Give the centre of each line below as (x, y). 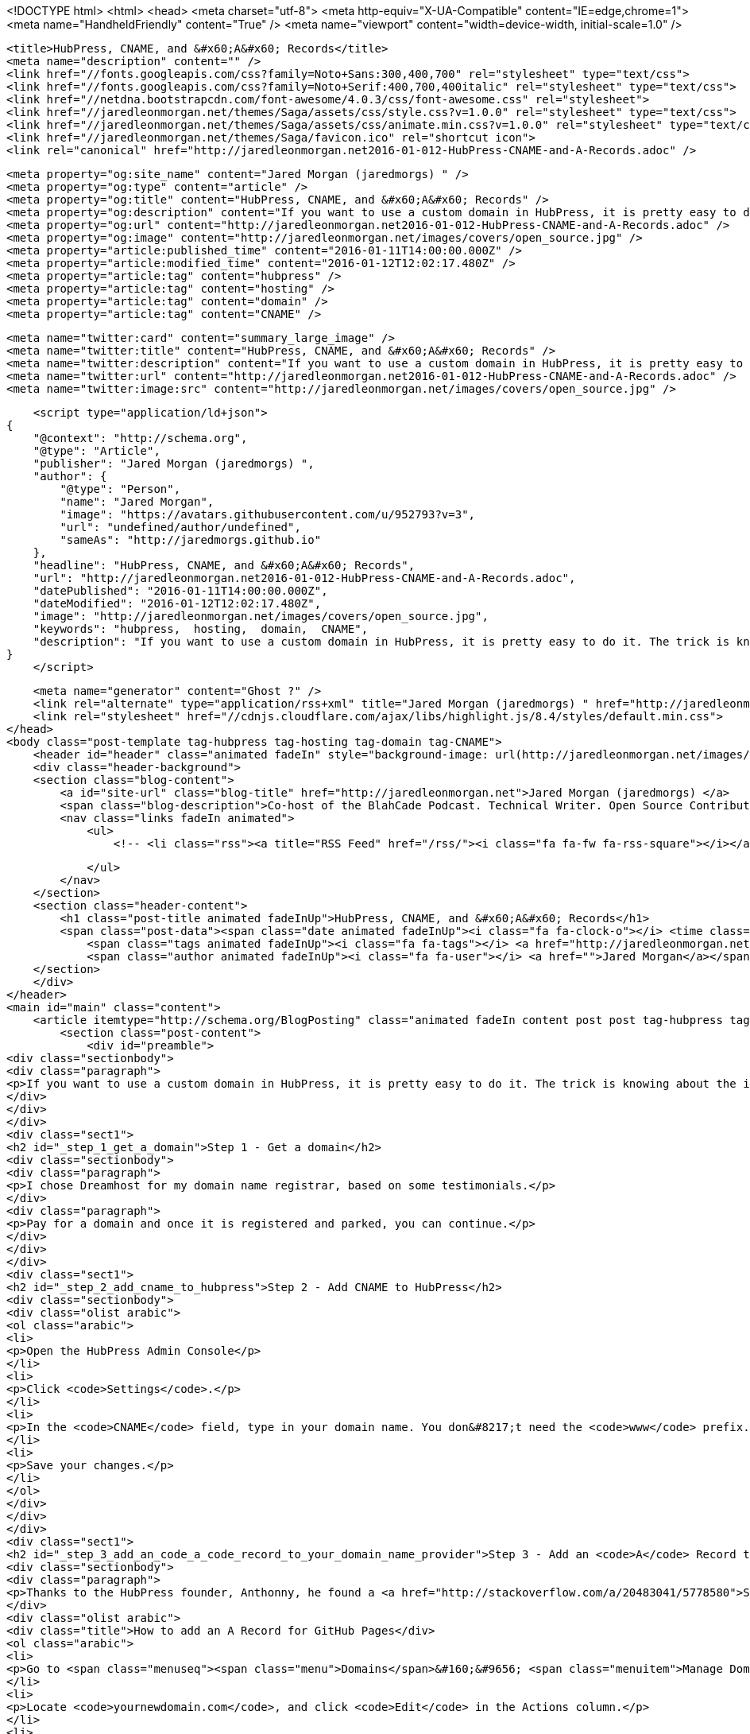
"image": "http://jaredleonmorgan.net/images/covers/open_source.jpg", (261, 616)
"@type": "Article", (97, 451)
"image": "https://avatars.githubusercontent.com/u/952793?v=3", (268, 514)
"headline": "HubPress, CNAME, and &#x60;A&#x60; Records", (224, 565)
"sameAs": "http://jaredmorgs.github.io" (191, 540)
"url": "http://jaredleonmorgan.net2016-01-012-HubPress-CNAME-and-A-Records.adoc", (304, 578)
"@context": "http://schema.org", (140, 438)
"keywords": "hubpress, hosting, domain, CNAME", (201, 629)
